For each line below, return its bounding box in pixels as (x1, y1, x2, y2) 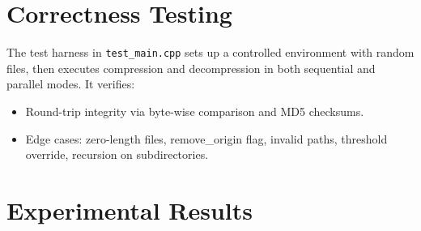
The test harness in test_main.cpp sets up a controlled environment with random (6, 44, 415, 61)
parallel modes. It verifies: (6, 75, 135, 92)
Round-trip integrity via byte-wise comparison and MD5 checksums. (25, 102, 364, 119)
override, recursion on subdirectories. (25, 146, 209, 163)
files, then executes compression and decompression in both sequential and (6, 59, 376, 76)
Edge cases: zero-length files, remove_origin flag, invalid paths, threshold (25, 130, 388, 147)
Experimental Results (6, 193, 253, 226)
